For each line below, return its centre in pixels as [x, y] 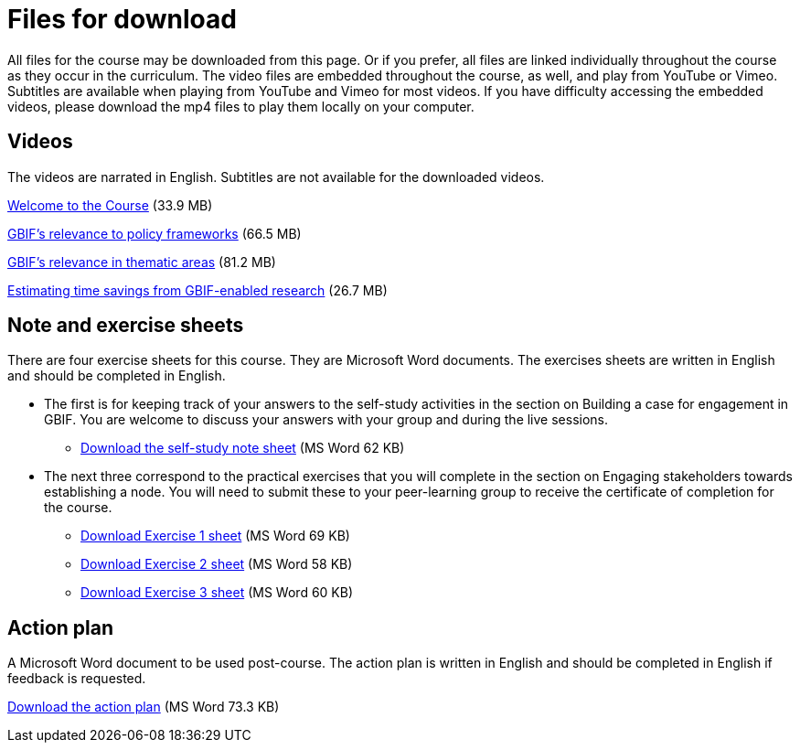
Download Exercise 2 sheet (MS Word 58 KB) [217, 564]
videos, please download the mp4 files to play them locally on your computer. [241, 106]
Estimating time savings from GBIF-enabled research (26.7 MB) [197, 290]
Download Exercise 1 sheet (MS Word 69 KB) [215, 536]
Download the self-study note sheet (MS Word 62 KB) [243, 448]
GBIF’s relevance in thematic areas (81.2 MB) [142, 262]
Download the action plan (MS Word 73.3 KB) [144, 707]
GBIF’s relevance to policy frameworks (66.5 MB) [155, 233]
